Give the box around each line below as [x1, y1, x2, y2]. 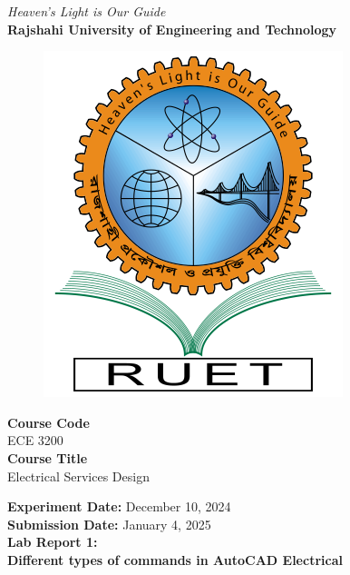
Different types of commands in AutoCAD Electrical [7, 550, 343, 569]
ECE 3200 [7, 431, 63, 450]
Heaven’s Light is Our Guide [7, 2, 166, 20]
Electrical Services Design [7, 466, 150, 485]
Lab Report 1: [7, 532, 98, 551]
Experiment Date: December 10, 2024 [7, 497, 231, 516]
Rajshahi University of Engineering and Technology [7, 19, 337, 38]
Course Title [7, 448, 88, 467]
